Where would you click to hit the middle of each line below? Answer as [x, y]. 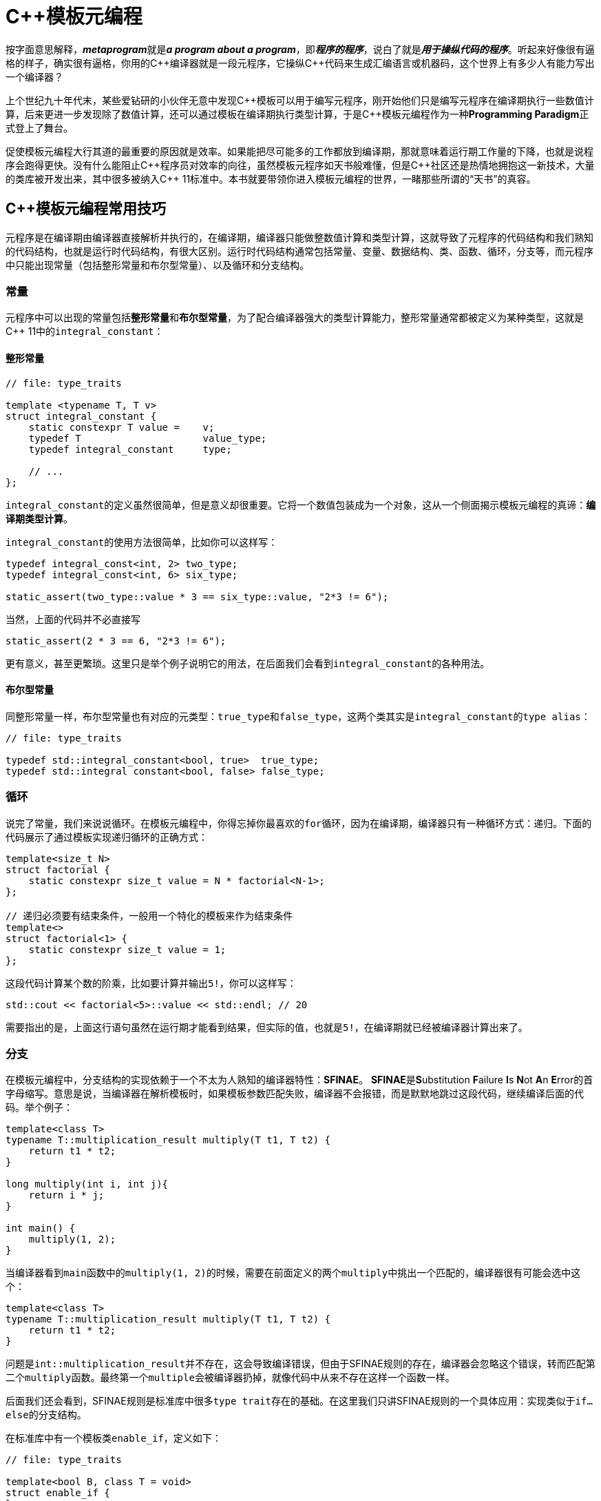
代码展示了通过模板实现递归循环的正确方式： [107, 837]
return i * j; [66, 1195]
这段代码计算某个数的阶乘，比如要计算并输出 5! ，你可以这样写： [151, 983]
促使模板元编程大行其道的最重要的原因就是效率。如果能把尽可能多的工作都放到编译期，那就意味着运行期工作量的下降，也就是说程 [299, 151]
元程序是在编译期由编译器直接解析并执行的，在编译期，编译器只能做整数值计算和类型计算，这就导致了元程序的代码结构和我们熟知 [299, 237]
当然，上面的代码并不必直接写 [73, 619]
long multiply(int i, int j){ [87, 1184]
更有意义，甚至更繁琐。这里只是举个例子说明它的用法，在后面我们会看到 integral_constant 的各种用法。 [248, 663]
